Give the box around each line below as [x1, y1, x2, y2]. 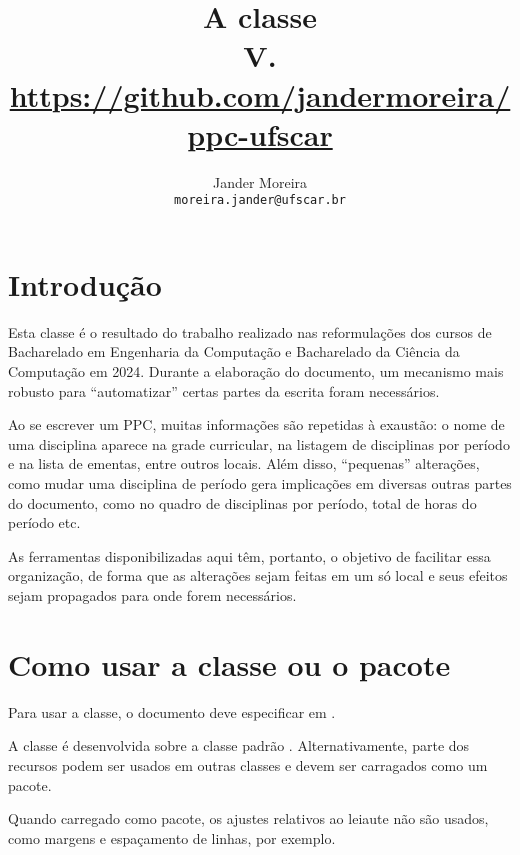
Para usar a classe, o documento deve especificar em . [8, 701, 336, 722]
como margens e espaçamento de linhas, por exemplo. [8, 827, 336, 848]
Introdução [8, 263, 162, 304]
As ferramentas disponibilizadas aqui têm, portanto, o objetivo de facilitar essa [8, 545, 491, 566]
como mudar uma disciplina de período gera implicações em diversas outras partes [8, 473, 512, 494]
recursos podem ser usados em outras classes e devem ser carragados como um [8, 754, 488, 775]
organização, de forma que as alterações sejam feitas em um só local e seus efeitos [8, 565, 508, 586]
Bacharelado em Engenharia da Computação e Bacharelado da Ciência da [8, 341, 460, 362]
